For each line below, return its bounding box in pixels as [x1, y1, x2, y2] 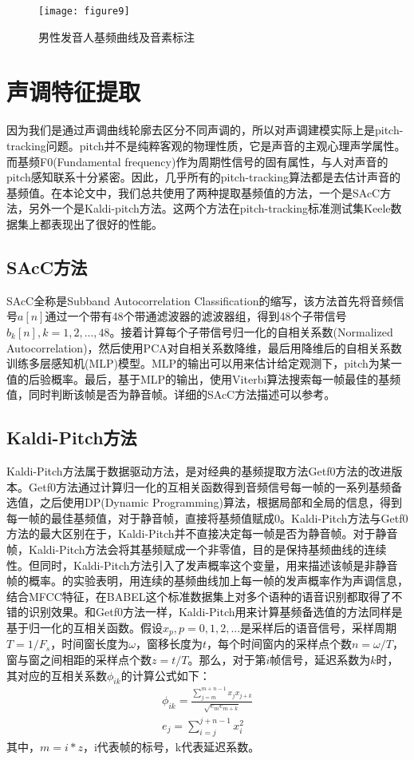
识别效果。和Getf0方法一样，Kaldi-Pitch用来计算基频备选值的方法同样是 [28, 603, 403, 620]
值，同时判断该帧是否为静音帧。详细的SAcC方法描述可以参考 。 [6, 386, 336, 403]
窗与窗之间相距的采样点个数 [6, 651, 152, 668]
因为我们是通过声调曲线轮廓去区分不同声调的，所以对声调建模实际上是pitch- [6, 121, 404, 138]
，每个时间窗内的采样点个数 [207, 635, 353, 652]
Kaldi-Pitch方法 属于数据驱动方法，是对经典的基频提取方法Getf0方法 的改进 [6, 463, 392, 479]
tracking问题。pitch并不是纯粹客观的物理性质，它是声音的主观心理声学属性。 [6, 137, 406, 153]
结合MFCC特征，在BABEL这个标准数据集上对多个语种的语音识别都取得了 [6, 587, 392, 604]
